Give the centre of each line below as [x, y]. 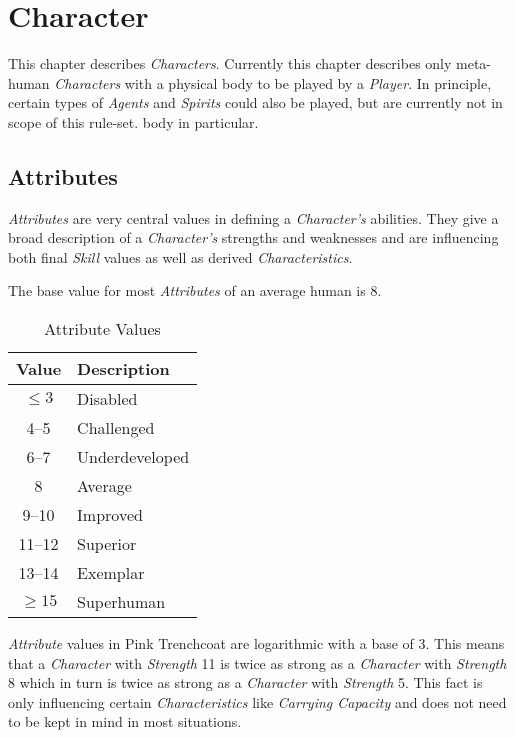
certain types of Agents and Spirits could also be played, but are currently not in [255, 102]
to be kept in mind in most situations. [125, 721]
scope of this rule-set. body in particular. [133, 121]
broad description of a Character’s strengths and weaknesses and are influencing [253, 237]
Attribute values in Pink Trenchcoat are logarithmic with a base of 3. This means [256, 643]
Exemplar [111, 573]
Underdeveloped [133, 457]
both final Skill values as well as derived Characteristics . [180, 256]
